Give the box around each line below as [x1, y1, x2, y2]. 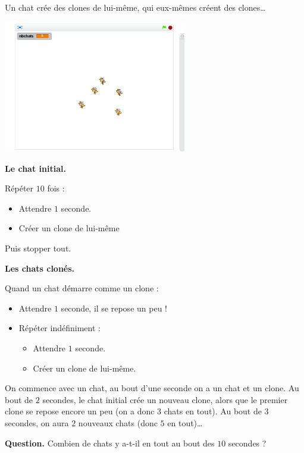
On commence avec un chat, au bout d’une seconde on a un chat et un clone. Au [5, 382, 299, 394]
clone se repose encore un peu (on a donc [5, 405, 155, 417]
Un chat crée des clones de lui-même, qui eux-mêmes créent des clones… [5, 1, 266, 13]
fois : [47, 182, 65, 194]
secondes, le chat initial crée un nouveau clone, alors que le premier [42, 393, 288, 405]
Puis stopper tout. [5, 242, 71, 254]
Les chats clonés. [5, 262, 75, 274]
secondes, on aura [5, 416, 69, 429]
